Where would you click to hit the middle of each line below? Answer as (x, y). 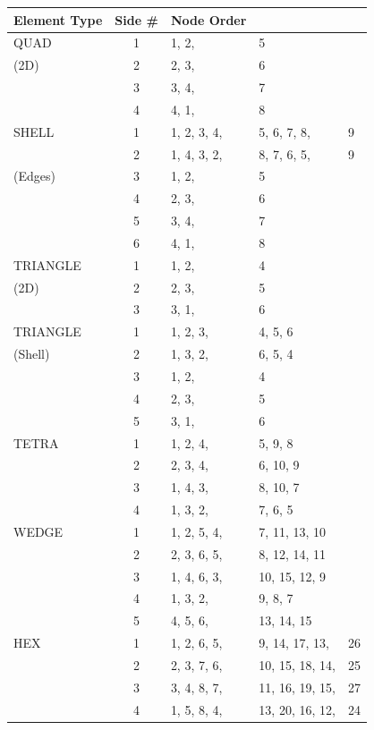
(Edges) (34, 176)
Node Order (208, 19)
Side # (136, 19)
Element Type (58, 19)
